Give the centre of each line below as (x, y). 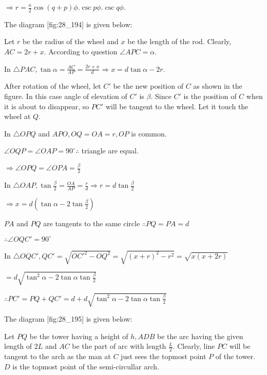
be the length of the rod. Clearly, (179, 41)
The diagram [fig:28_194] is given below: (68, 24)
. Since (161, 96)
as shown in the (218, 86)
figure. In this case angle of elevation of (66, 96)
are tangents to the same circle (92, 223)
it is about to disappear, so (47, 106)
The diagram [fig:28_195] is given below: (68, 319)
